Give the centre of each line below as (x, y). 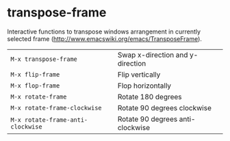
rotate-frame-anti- (56, 120)
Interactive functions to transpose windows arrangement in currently (104, 31)
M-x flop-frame (35, 86)
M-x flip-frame (35, 74)
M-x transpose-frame (44, 59)
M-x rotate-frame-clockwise (56, 108)
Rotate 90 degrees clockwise (165, 107)
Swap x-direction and (153, 55)
